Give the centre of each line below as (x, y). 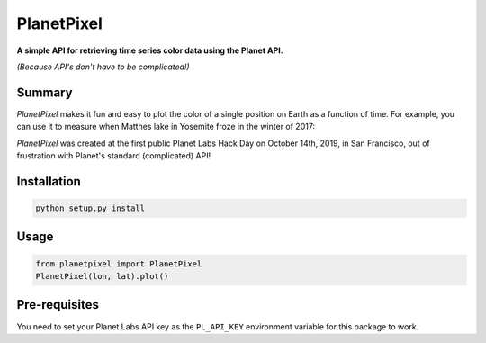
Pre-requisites (58, 305)
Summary (45, 92)
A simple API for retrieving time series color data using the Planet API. (150, 50)
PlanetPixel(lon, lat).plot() (102, 276)
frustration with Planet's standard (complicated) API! (114, 156)
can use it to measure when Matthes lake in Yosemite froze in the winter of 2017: (166, 127)
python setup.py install (90, 208)
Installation (49, 181)
